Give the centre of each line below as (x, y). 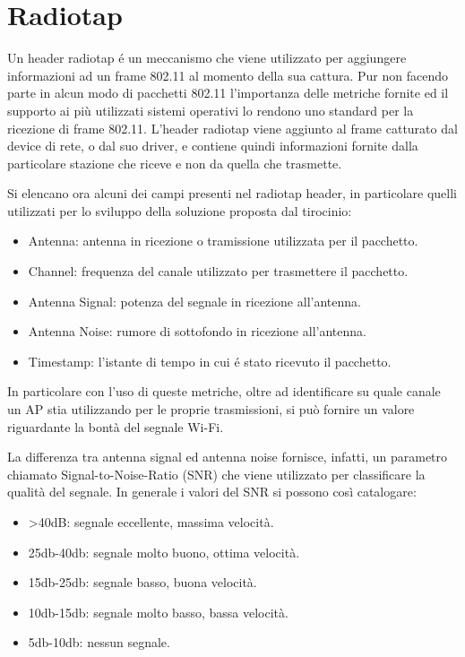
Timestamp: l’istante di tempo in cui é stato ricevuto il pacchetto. (210, 361)
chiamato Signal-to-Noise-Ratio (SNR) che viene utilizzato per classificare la (216, 474)
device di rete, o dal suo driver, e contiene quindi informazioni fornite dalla (213, 146)
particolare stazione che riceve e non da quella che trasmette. (175, 163)
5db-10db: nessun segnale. (99, 642)
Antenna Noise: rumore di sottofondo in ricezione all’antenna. (197, 331)
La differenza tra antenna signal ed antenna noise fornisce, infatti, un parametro (228, 457)
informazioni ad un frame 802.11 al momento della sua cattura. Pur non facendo (228, 75)
